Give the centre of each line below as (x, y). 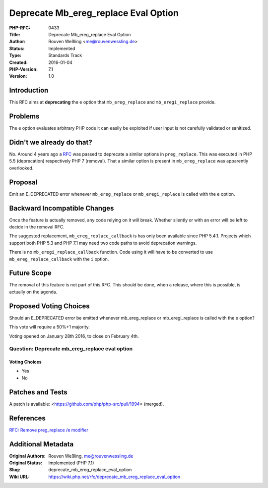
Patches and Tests (38, 392)
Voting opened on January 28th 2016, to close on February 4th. (74, 336)
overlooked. (21, 168)
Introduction (29, 90)
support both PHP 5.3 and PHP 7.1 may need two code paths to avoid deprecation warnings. (103, 243)
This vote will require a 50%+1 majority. (50, 327)
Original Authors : (27, 456)
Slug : (15, 470)
